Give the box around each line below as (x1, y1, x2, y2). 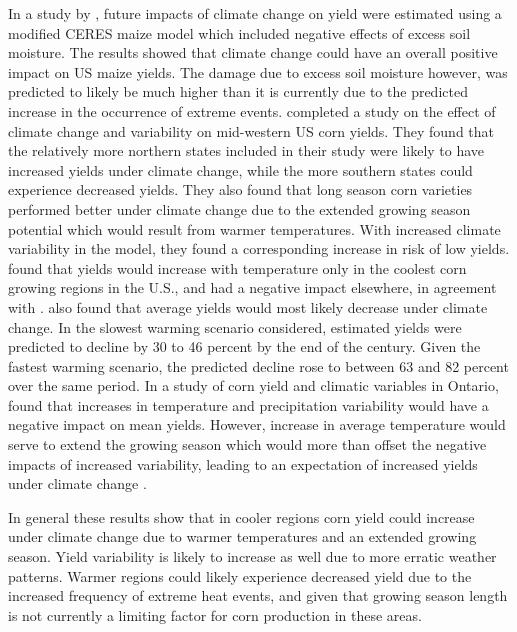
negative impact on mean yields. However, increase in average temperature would (8, 414, 506, 435)
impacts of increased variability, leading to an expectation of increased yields (8, 453, 478, 474)
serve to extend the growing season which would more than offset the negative (8, 434, 487, 455)
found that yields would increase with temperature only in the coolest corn (8, 257, 467, 278)
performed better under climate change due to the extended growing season (8, 198, 471, 219)
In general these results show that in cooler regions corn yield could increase (8, 506, 475, 527)
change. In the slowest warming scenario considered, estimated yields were (8, 316, 462, 337)
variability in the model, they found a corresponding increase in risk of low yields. (8, 238, 510, 259)
